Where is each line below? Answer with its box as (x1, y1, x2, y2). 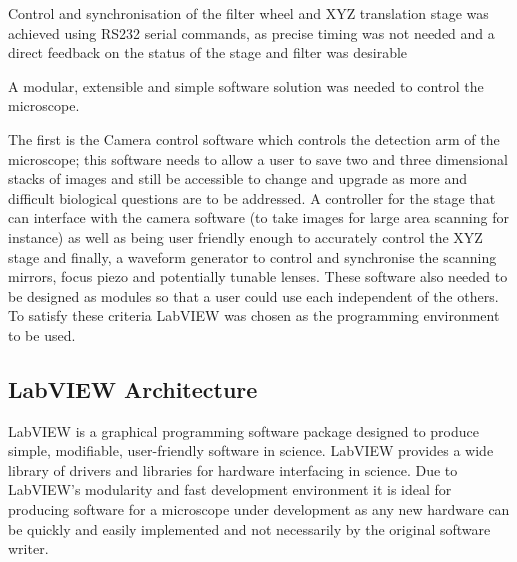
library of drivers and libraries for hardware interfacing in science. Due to (8, 459, 458, 480)
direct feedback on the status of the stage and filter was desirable (8, 42, 408, 63)
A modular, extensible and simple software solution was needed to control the (8, 75, 484, 96)
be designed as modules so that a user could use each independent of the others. (8, 285, 499, 306)
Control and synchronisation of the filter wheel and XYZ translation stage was (8, 3, 489, 23)
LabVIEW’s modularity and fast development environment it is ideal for (8, 479, 452, 500)
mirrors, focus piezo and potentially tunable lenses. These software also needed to (8, 266, 508, 287)
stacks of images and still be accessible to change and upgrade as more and (8, 168, 468, 189)
